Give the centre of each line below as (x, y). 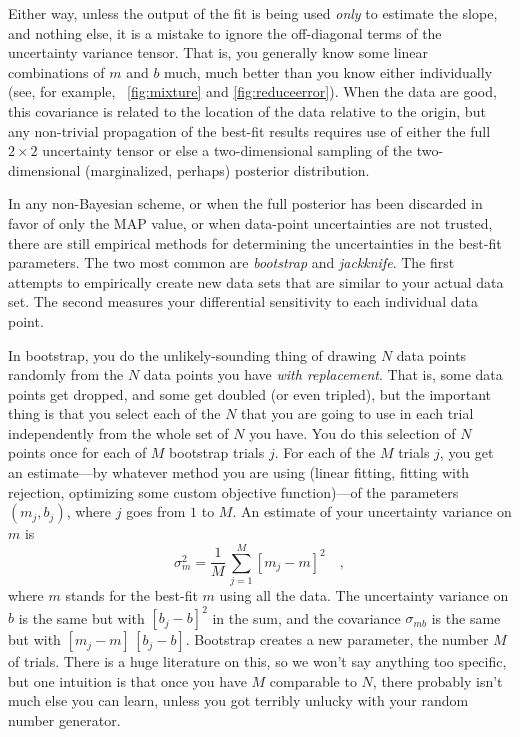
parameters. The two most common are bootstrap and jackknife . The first (231, 262)
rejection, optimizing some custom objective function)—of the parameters (233, 491)
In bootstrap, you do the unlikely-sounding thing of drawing (192, 354)
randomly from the (66, 374)
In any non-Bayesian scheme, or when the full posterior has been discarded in (245, 203)
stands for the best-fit (131, 594)
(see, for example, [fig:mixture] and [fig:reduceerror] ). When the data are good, (252, 91)
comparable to (313, 680)
